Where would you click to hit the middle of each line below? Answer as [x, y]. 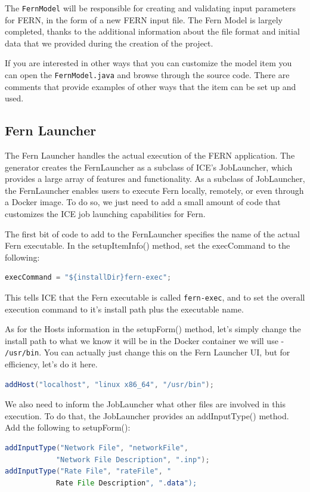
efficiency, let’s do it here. [51, 364]
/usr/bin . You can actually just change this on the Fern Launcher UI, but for [148, 352]
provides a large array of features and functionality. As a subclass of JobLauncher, [155, 179]
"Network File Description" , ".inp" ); [133, 459]
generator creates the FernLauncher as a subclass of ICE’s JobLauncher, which [149, 167]
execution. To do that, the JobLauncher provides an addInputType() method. [147, 415]
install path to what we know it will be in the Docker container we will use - [145, 340]
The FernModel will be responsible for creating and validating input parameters [151, 8]
